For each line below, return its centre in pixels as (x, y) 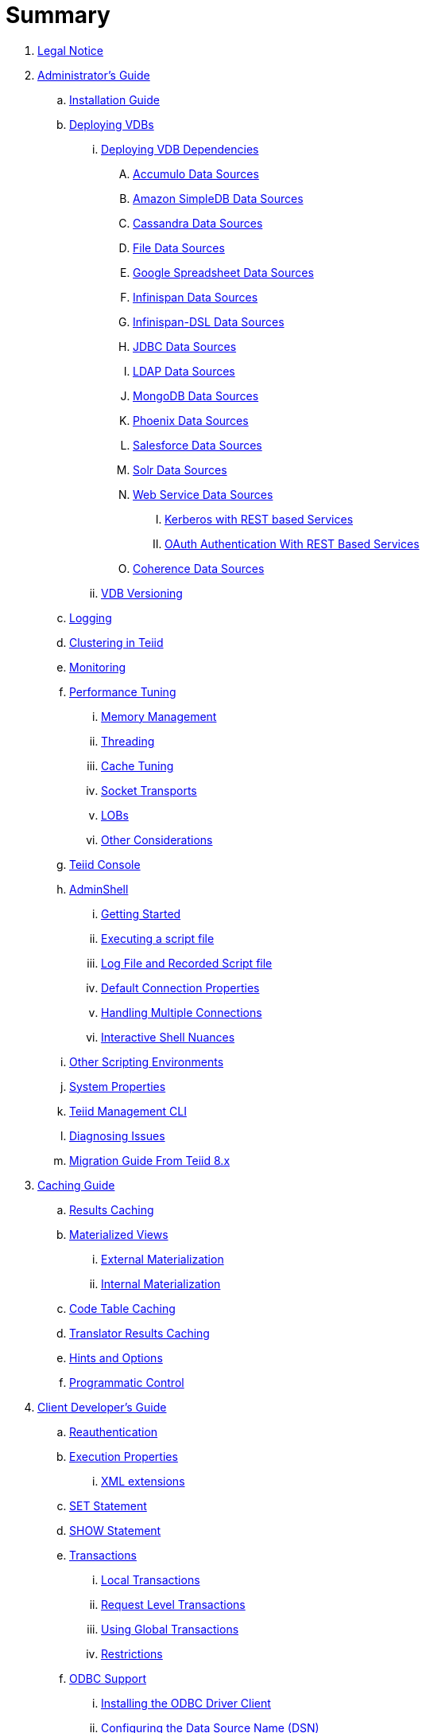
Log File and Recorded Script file (187, 963)
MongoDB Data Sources (196, 395)
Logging (91, 617)
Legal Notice (70, 50)
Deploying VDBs (112, 124)
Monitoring (98, 667)
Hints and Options (116, 1357)
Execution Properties (124, 1456)
